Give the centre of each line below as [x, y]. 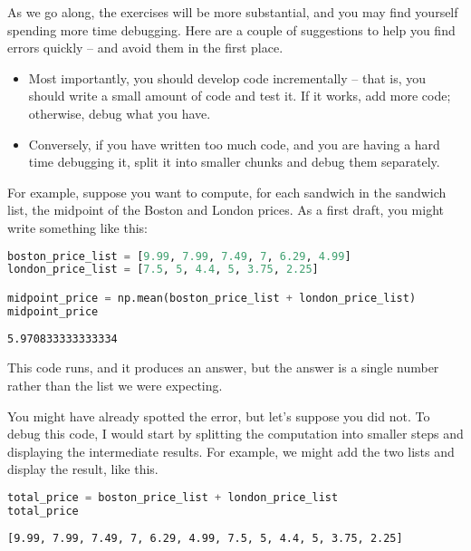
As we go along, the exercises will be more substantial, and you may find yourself [233, 12]
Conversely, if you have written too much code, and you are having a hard [234, 144]
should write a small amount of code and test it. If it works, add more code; [240, 96]
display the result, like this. [83, 469]
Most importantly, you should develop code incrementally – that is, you [227, 77]
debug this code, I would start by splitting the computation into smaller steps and [235, 434]
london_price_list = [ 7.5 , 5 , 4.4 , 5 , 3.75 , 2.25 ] [163, 270]
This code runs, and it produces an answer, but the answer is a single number [223, 367]
